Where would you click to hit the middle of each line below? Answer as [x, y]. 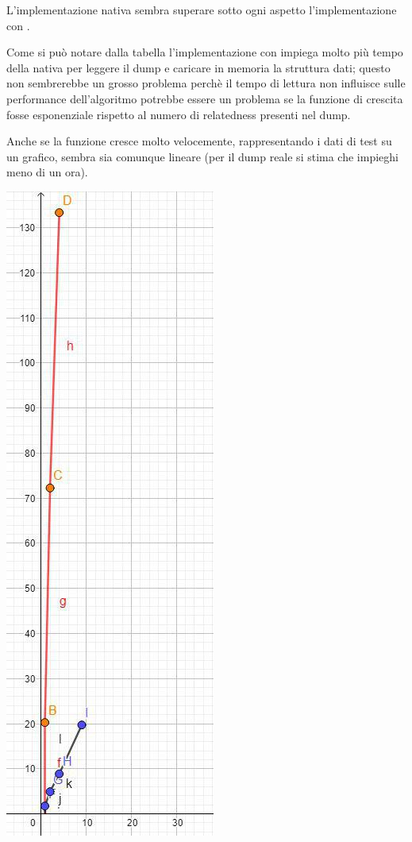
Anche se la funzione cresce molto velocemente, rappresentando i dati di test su [199, 141]
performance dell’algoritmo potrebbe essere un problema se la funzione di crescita [205, 98]
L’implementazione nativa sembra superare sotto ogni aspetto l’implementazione [202, 10]
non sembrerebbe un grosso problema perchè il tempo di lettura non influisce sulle [206, 83]
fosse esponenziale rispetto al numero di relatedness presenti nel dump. [179, 114]
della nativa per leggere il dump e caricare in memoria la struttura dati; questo [198, 67]
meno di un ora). [47, 172]
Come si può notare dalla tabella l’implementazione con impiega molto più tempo [205, 52]
